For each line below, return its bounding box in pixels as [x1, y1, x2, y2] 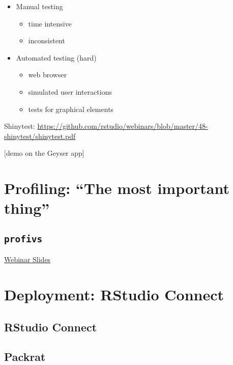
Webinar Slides [4, 254, 51, 265]
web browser [28, 69, 67, 80]
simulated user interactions [28, 86, 112, 97]
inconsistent [28, 35, 65, 46]
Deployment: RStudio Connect [4, 284, 224, 305]
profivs [4, 233, 43, 244]
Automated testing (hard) [16, 52, 97, 63]
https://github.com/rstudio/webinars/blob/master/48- [37, 121, 208, 131]
